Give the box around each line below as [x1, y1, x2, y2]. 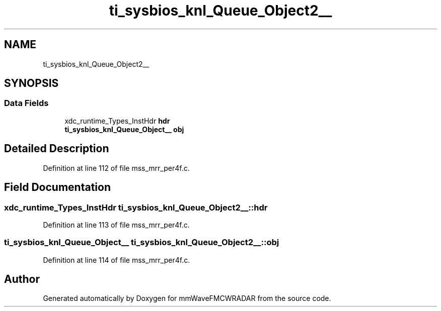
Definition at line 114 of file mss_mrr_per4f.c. [43, 255, 190, 264]
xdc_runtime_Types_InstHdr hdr [64, 116, 170, 125]
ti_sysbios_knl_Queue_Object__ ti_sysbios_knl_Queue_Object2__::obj [4, 237, 279, 248]
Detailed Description [4, 142, 109, 155]
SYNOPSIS [4, 77, 59, 90]
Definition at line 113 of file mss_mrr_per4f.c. [43, 220, 190, 229]
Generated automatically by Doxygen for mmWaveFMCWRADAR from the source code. [43, 294, 331, 303]
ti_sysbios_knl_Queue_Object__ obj [64, 125, 184, 134]
